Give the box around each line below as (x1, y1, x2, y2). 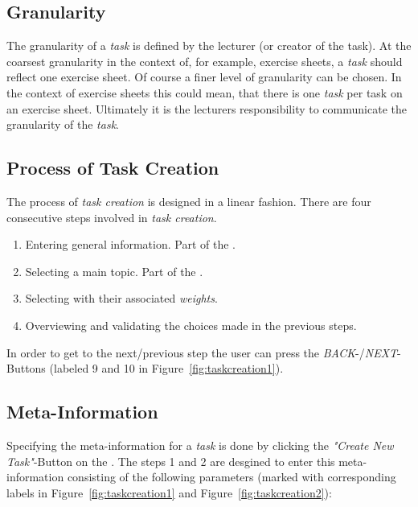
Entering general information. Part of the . (25, 236, 236, 253)
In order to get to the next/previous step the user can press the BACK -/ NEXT (6, 344, 398, 361)
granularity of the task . (6, 116, 119, 133)
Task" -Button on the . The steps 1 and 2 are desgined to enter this (6, 452, 335, 469)
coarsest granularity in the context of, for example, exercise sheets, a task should (6, 52, 403, 69)
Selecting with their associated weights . (25, 290, 218, 307)
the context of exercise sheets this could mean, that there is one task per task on (6, 84, 403, 101)
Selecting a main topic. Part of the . (25, 262, 203, 279)
